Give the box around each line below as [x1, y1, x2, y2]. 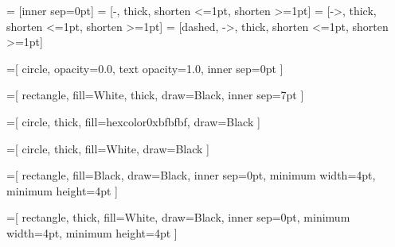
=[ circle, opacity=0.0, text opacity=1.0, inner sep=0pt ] [6, 60, 284, 76]
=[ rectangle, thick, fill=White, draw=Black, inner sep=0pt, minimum [6, 209, 350, 226]
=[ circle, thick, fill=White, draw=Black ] [6, 140, 210, 156]
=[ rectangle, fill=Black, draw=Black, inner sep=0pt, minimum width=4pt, [6, 167, 376, 183]
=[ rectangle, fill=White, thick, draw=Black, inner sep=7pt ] [6, 87, 304, 103]
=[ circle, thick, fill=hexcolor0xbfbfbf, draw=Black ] [6, 113, 260, 129]
